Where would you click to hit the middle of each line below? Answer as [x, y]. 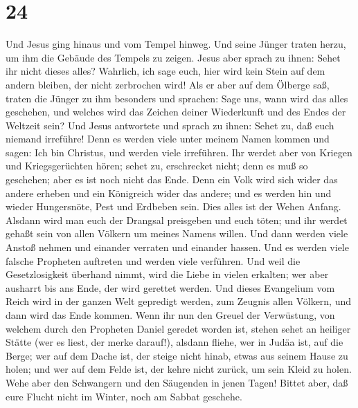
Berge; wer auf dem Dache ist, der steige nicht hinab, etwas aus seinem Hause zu [177, 355]
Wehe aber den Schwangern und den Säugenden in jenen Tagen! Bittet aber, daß [177, 382]
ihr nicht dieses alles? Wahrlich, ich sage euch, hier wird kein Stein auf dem [165, 71]
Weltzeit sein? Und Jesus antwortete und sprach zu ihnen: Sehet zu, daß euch [170, 125]
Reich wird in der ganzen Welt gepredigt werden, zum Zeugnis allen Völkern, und [179, 301]
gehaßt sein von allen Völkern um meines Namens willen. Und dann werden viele [177, 233]
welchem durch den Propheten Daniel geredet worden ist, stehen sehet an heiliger [178, 328]
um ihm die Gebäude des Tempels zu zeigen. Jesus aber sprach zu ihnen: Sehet [173, 57]
